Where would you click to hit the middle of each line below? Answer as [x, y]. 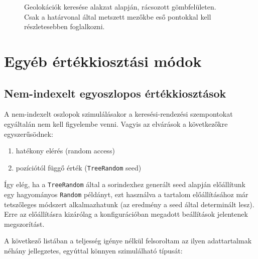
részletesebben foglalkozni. [64, 26]
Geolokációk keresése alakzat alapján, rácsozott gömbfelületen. [120, 7]
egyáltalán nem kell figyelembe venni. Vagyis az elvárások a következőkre [116, 123]
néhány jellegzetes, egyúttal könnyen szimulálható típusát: [93, 251]
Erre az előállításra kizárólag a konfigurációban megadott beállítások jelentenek [126, 214]
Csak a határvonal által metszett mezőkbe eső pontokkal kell [118, 16]
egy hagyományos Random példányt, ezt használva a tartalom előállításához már [126, 194]
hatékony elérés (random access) [65, 151]
